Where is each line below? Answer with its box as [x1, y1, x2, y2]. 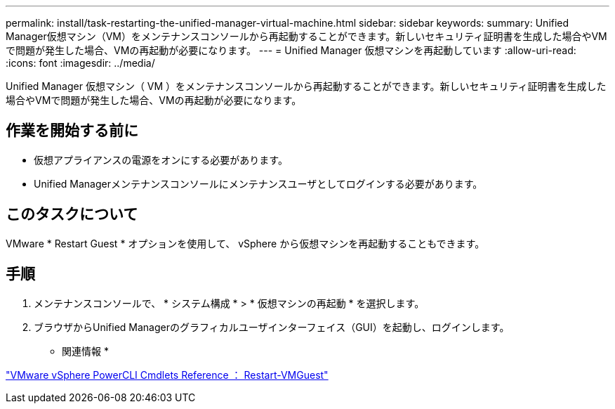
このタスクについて [6, 205, 138, 223]
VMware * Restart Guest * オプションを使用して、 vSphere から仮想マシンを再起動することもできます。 [6, 237, 485, 249]
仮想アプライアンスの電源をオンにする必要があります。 [34, 153, 288, 166]
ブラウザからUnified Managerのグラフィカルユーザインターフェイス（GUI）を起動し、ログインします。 [34, 320, 510, 333]
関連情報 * [62, 344, 109, 357]
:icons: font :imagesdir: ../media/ [6, 57, 155, 69]
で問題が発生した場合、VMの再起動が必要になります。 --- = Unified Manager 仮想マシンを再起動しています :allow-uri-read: [6, 44, 576, 56]
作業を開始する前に [6, 122, 138, 140]
